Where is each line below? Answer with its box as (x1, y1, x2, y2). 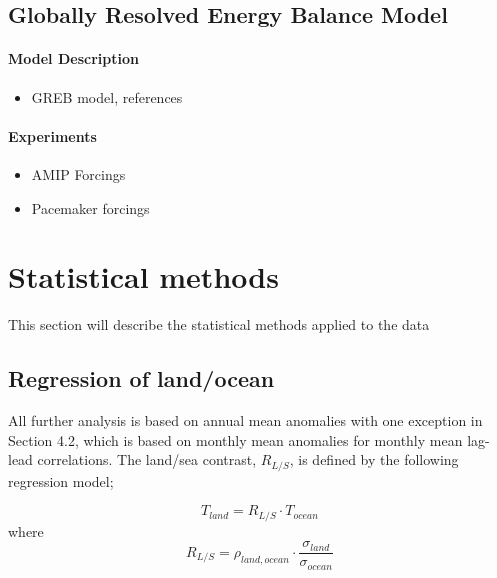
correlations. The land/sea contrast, (37, 449, 257, 470)
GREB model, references (31, 86, 183, 107)
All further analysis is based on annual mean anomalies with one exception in (8, 410, 483, 431)
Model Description (8, 48, 139, 69)
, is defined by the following (289, 449, 459, 470)
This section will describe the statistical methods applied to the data (8, 314, 430, 335)
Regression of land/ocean (8, 363, 275, 394)
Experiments (8, 125, 97, 146)
